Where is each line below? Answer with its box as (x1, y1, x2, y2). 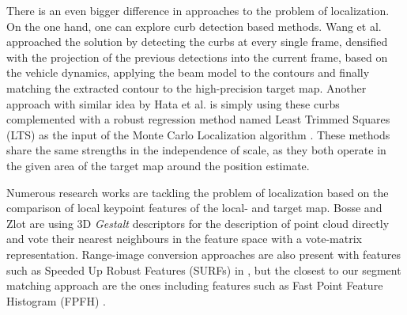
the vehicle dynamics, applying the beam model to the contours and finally (6, 64, 370, 81)
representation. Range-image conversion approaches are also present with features (6, 245, 401, 262)
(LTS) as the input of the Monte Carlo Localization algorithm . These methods (6, 126, 390, 142)
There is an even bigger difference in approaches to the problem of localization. (6, 2, 390, 18)
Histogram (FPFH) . (6, 292, 106, 309)
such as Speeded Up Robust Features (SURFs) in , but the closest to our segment (6, 261, 401, 278)
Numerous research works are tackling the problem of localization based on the (6, 184, 389, 200)
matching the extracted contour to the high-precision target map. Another (6, 79, 367, 96)
